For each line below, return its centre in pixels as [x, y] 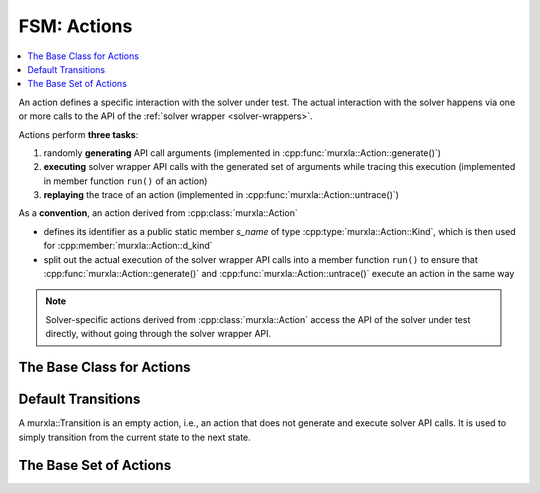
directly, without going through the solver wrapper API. [158, 334]
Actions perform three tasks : [78, 134]
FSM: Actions [75, 26]
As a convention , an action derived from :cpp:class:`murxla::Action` [158, 213]
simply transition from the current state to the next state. [135, 437]
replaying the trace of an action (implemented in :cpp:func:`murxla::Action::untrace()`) [221, 195]
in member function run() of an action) [125, 181]
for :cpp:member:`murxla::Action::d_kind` [128, 246]
